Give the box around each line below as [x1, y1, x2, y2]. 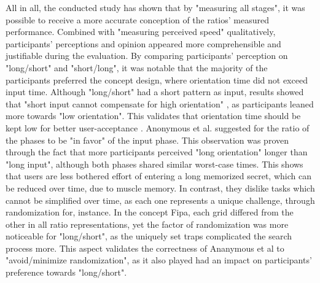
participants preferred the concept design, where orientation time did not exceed [6, 73, 308, 86]
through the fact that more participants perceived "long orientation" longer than [6, 145, 308, 158]
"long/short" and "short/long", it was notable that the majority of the [6, 61, 268, 74]
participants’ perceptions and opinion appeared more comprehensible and [6, 37, 281, 50]
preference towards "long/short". [6, 266, 127, 279]
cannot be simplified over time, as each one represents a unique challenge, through [6, 193, 315, 206]
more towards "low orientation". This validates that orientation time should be [6, 109, 301, 122]
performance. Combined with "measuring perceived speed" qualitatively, [6, 25, 276, 38]
